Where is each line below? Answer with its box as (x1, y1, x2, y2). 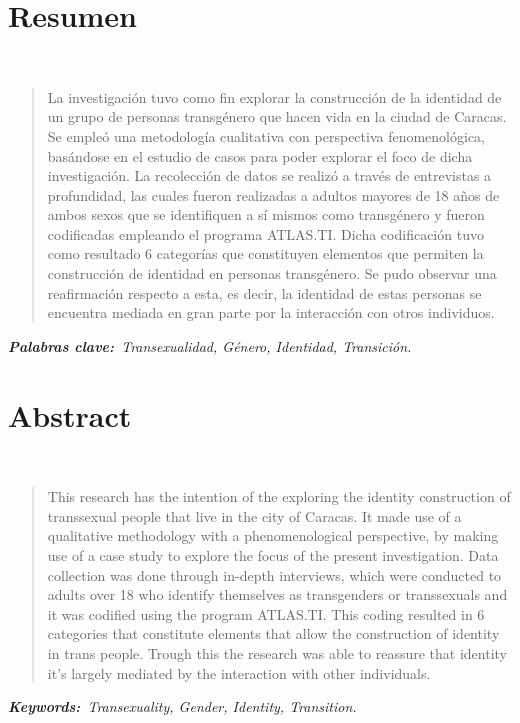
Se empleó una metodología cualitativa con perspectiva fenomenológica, (47, 125, 486, 146)
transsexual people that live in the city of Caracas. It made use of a (47, 505, 462, 526)
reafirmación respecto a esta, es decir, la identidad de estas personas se (47, 282, 482, 303)
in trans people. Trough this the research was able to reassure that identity (47, 642, 507, 663)
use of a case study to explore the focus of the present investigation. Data (47, 544, 499, 565)
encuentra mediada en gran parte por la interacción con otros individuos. (47, 302, 495, 323)
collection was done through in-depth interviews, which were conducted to (47, 564, 502, 585)
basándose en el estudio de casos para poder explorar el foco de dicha (47, 145, 473, 166)
